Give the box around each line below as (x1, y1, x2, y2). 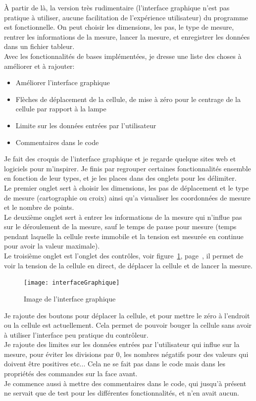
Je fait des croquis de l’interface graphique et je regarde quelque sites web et (4, 153, 236, 164)
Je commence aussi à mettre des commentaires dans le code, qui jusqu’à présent (4, 378, 247, 388)
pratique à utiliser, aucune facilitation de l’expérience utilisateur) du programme (4, 12, 248, 22)
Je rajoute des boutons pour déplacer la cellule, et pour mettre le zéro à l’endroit (4, 310, 250, 320)
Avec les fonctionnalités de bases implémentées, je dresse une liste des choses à (4, 50, 242, 61)
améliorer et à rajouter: (4, 60, 75, 71)
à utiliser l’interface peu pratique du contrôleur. (4, 329, 149, 340)
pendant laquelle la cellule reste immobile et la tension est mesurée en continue (4, 231, 244, 241)
